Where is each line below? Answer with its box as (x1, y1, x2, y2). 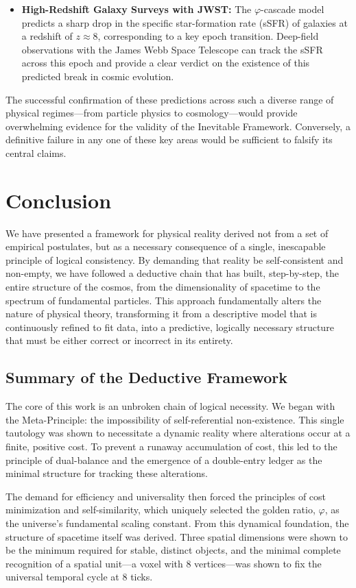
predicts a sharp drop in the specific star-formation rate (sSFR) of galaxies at (21, 15, 348, 29)
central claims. (5, 145, 67, 160)
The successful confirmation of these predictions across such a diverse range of (5, 92, 334, 106)
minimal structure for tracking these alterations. (5, 466, 208, 480)
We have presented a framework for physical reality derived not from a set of (5, 225, 329, 240)
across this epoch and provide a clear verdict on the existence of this (21, 56, 310, 70)
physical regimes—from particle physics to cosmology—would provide (5, 106, 298, 120)
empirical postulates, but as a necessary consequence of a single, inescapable (5, 239, 326, 254)
